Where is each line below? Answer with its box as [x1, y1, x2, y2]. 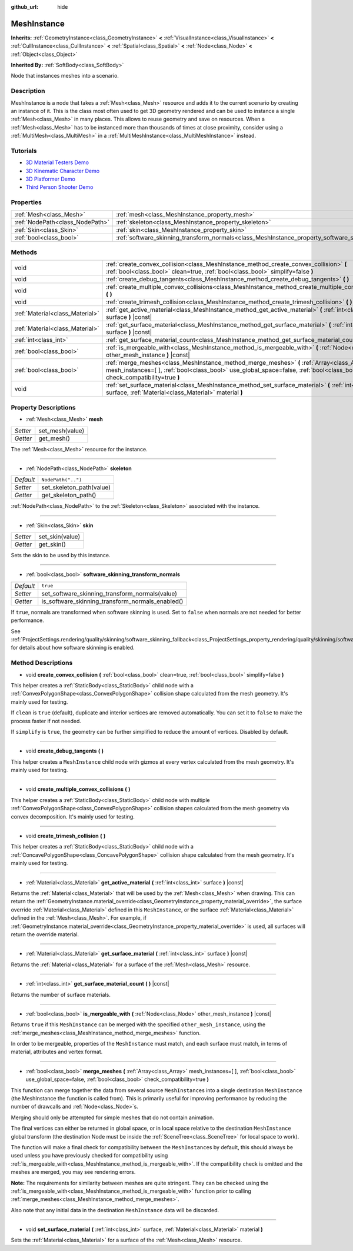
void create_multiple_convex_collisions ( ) [25, 786, 131, 793]
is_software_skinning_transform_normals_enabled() [41, 597, 184, 605]
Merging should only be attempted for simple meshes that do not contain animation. [11, 1114, 214, 1121]
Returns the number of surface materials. [11, 991, 111, 998]
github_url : [11, 4, 38, 10]
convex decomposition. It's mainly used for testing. [11, 813, 135, 820]
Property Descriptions [11, 403, 76, 411]
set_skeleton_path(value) [41, 483, 111, 491]
